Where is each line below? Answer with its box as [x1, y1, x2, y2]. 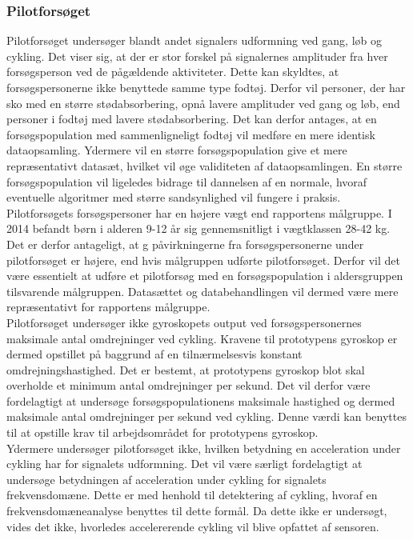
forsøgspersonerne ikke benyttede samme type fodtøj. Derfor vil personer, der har [6, 79, 406, 95]
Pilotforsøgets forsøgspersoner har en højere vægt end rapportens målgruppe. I [6, 204, 392, 221]
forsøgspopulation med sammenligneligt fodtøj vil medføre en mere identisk [6, 126, 375, 142]
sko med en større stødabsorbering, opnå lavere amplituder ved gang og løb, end [6, 94, 400, 111]
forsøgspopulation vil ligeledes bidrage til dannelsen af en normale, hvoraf [6, 173, 367, 190]
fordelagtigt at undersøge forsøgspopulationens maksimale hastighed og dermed [6, 392, 395, 409]
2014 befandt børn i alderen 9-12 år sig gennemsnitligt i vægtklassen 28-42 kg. [6, 220, 391, 237]
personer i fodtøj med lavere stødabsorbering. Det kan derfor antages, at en [6, 110, 377, 127]
